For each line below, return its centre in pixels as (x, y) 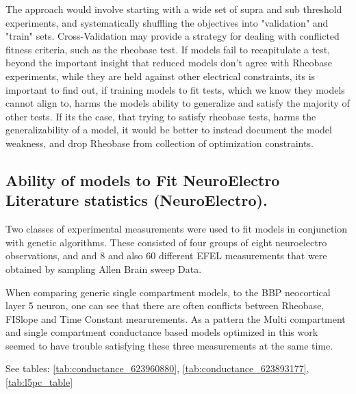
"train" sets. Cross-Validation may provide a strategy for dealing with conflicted (173, 36)
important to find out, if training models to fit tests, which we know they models (175, 89)
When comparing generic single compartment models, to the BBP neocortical (168, 292)
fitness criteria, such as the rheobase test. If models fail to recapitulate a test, (168, 49)
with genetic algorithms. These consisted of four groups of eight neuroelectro (166, 242)
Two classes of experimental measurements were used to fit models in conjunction (177, 229)
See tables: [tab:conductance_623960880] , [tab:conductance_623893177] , (157, 368)
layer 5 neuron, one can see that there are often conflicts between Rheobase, (165, 305)
